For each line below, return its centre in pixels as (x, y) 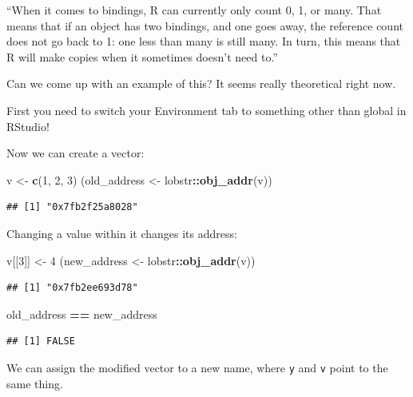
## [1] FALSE (41, 341)
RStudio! (28, 126)
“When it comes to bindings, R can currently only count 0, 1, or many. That (194, 10)
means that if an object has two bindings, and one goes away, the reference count (205, 25)
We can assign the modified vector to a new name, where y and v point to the (197, 367)
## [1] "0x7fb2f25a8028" (72, 207)
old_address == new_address (82, 314)
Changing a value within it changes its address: (122, 233)
